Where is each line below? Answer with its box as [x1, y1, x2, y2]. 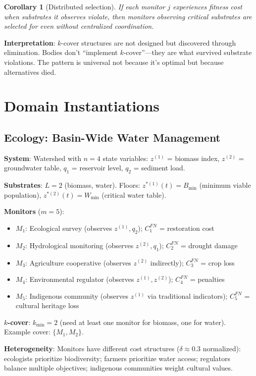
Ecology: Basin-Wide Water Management [4, 129, 221, 145]
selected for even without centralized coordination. [4, 21, 154, 31]
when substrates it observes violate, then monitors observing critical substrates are [4, 11, 252, 21]
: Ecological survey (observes [25, 222, 112, 233]
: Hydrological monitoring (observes [25, 240, 134, 250]
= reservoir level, [71, 162, 123, 173]
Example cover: [4, 326, 51, 337]
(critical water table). [102, 189, 166, 200]
